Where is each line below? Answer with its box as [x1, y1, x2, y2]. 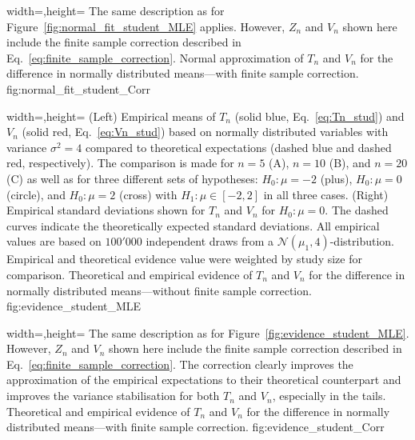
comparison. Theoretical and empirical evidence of [6, 266, 253, 282]
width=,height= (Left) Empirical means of [6, 107, 216, 124]
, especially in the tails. [272, 387, 386, 404]
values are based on [6, 233, 102, 250]
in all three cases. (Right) [263, 186, 389, 202]
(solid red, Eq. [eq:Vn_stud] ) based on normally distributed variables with [22, 123, 389, 140]
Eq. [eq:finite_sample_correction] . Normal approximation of [6, 49, 304, 66]
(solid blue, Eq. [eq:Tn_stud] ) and [234, 107, 405, 124]
